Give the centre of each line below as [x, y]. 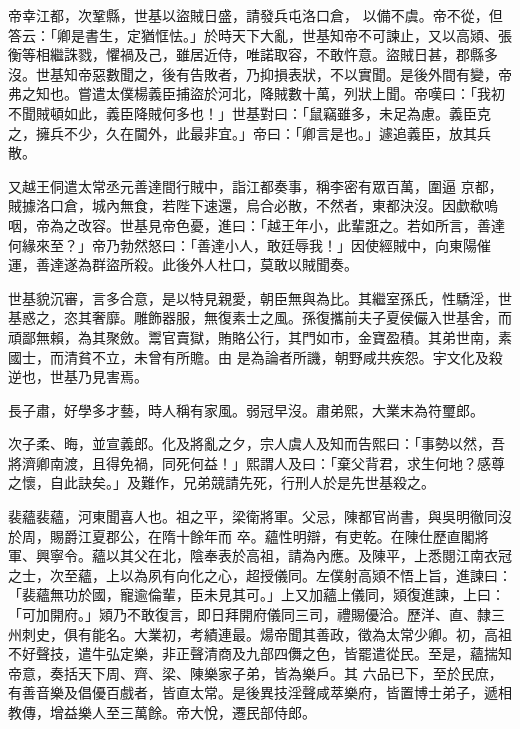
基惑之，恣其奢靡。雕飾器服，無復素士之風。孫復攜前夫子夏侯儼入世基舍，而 [260, 317]
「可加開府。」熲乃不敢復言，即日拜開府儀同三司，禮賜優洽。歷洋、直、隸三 [256, 614]
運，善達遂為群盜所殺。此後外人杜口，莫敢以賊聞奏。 [183, 264]
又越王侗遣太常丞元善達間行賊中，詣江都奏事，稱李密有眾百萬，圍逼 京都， [255, 185]
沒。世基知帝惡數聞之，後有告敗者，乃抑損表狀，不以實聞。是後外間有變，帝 [260, 73]
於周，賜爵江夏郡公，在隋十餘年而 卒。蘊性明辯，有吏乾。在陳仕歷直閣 [241, 535]
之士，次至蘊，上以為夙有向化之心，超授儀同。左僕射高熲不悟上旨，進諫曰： [260, 574]
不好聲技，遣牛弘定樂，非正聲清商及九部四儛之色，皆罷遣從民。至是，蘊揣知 [260, 653]
